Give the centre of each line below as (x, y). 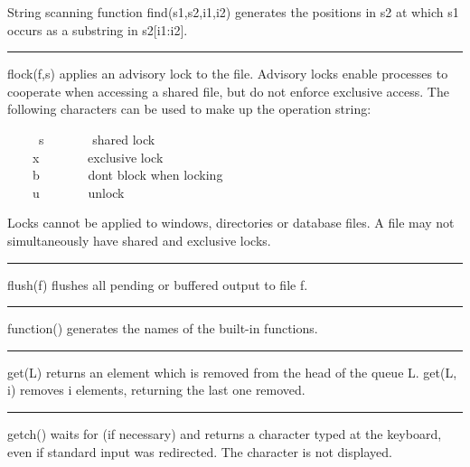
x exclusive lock (98, 157)
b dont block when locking (127, 175)
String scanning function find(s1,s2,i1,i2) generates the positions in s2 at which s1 (233, 12)
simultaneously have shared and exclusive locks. (139, 240)
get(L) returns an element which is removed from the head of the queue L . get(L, (232, 372)
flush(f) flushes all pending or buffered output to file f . (158, 284)
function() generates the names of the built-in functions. (163, 328)
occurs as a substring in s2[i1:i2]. (98, 29)
